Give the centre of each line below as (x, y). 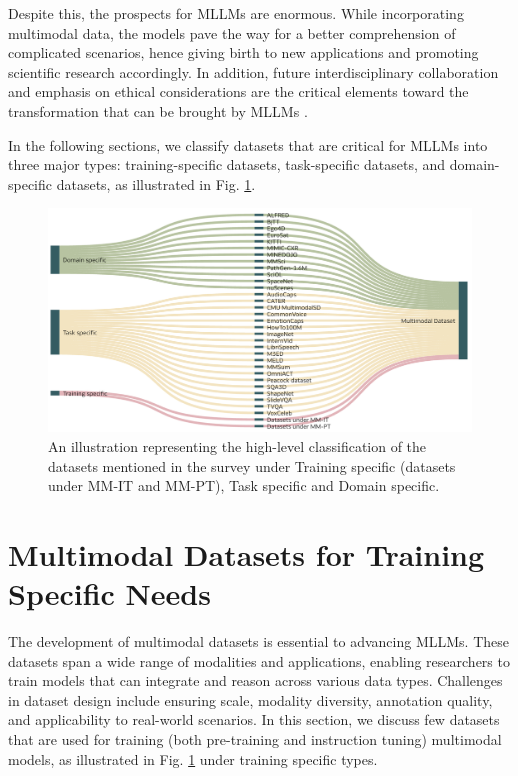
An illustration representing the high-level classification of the (237, 445)
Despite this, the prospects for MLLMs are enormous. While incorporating (236, 13)
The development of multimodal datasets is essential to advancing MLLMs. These (258, 641)
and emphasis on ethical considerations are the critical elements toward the (238, 91)
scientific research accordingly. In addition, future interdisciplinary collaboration (253, 71)
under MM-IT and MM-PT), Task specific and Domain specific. (244, 485)
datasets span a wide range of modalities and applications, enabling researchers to (259, 660)
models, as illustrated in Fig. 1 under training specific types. (193, 758)
